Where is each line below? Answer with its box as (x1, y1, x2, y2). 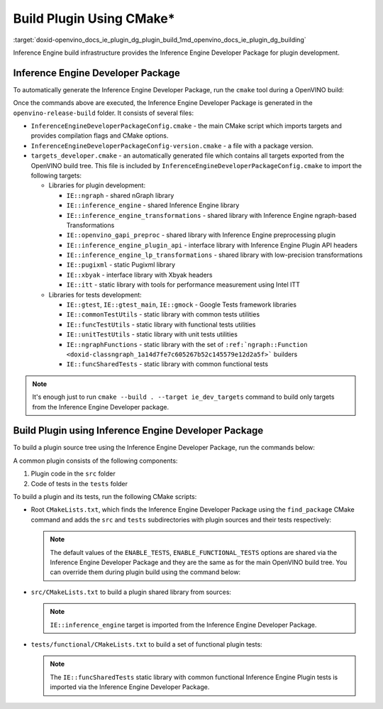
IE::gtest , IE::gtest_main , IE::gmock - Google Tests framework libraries (66, 300, 297, 309)
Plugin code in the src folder (30, 469, 116, 478)
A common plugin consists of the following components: (13, 456, 178, 465)
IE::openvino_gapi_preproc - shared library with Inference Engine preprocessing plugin (66, 231, 336, 239)
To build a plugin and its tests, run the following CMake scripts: (13, 493, 197, 501)
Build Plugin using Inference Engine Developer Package (13, 424, 264, 436)
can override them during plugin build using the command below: (50, 568, 241, 576)
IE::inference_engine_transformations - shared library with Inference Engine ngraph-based (66, 211, 357, 219)
